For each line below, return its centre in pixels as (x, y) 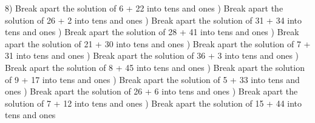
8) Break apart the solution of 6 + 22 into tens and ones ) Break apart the (144, 8)
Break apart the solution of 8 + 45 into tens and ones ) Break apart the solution (155, 67)
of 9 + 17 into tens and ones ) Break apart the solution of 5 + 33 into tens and (152, 79)
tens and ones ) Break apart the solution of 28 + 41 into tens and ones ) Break (152, 32)
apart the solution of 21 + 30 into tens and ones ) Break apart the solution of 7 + (158, 43)
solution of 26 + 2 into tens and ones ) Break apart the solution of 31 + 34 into (154, 20)
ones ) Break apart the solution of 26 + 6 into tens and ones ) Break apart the (151, 91)
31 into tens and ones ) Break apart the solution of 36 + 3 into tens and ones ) (152, 55)
